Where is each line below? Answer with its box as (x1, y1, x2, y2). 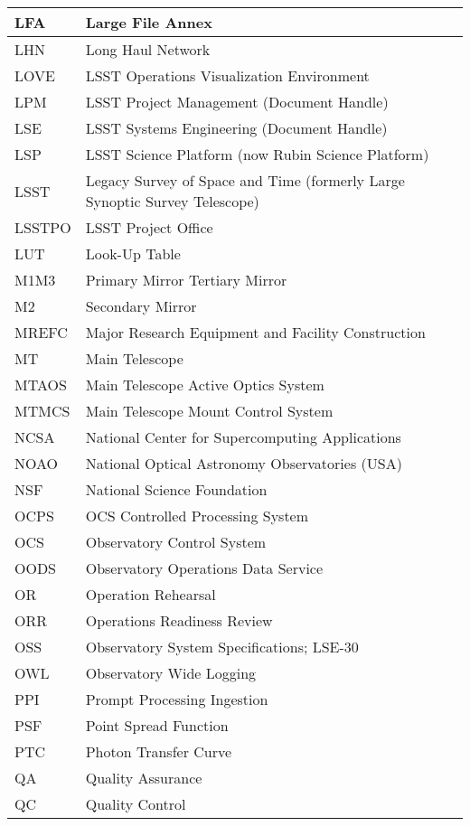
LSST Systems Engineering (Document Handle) (85, 117, 388, 138)
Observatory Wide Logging (85, 662, 257, 683)
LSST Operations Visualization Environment (85, 65, 370, 86)
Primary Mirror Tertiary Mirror (85, 269, 287, 290)
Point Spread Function (85, 715, 229, 736)
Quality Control (85, 793, 186, 814)
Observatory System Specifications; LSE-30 (85, 636, 359, 657)
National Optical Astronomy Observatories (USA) (85, 453, 402, 474)
